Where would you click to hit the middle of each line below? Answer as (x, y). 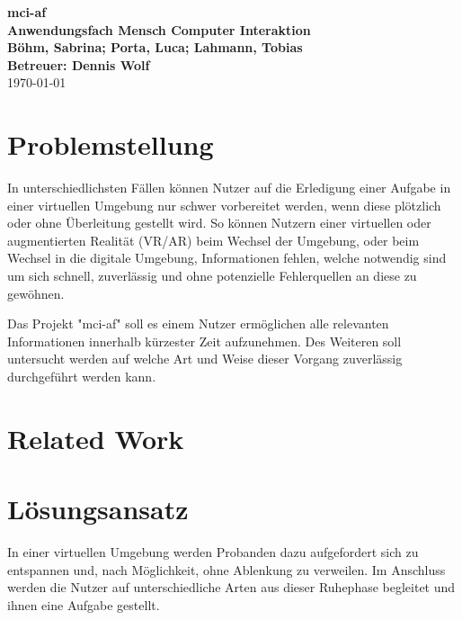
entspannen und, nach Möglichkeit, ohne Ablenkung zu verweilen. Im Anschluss (227, 569)
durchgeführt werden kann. (82, 377)
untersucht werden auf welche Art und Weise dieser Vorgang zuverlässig (205, 359)
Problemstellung (111, 144)
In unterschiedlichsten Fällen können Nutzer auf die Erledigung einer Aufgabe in (229, 188)
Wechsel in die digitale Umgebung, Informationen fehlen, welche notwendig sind (227, 258)
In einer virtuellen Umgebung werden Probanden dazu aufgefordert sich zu (213, 552)
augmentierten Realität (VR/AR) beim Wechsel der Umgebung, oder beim (213, 240)
